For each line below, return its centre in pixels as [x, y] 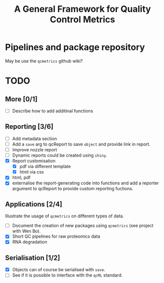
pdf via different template [45, 167]
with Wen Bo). [26, 231]
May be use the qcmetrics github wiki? [44, 61]
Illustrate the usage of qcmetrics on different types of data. [65, 216]
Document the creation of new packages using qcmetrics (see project [83, 226]
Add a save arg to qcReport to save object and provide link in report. [81, 144]
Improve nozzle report [35, 149]
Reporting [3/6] [29, 127]
